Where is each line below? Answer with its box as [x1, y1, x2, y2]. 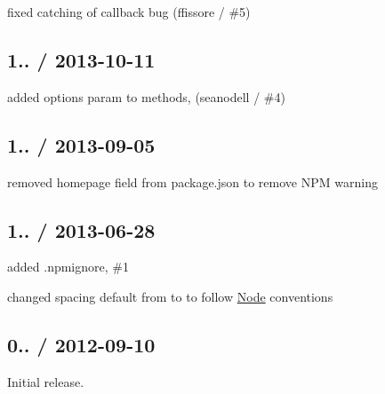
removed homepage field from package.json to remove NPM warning [7, 172, 378, 191]
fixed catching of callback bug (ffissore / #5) [7, 3, 251, 20]
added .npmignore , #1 [7, 257, 129, 276]
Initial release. [7, 372, 84, 390]
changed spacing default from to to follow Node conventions [7, 287, 333, 305]
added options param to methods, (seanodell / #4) [7, 87, 285, 106]
